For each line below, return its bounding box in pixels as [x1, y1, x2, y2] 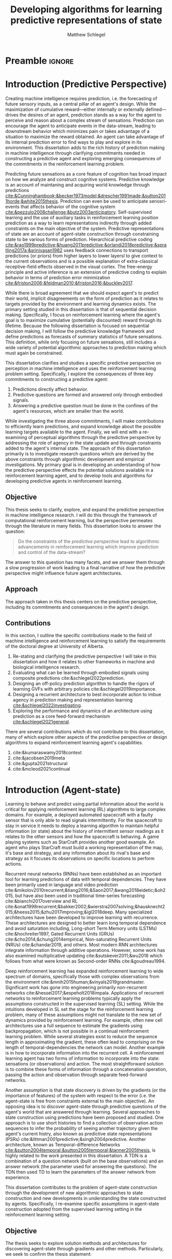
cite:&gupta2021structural [12, 760, 68, 767]
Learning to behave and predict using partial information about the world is [5, 801, 164, 807]
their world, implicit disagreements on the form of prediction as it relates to [5, 295, 163, 301]
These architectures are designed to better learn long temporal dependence [5, 920, 166, 926]
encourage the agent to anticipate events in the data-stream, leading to [5, 122, 156, 129]
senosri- [149, 198, 167, 204]
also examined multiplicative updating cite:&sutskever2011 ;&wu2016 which [5, 952, 163, 959]
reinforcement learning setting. [5, 1212, 71, 1218]
